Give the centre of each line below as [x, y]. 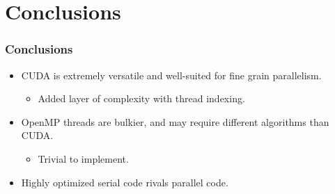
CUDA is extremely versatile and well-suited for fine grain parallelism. [171, 75]
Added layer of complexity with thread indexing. [141, 98]
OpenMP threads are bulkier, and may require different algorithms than [175, 121]
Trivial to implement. [83, 158]
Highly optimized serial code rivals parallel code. [125, 182]
